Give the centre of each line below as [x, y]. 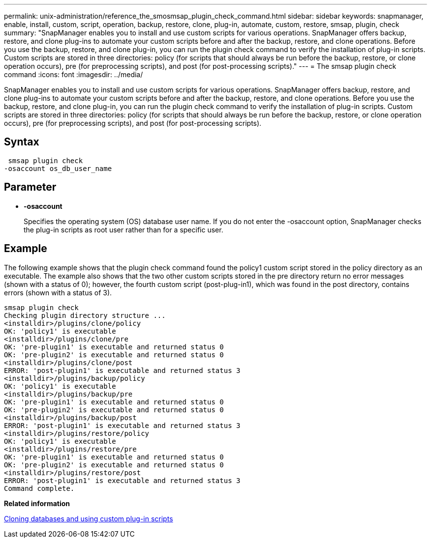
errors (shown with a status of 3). [58, 292]
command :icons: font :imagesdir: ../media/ [74, 74]
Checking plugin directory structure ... [85, 315]
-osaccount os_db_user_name [58, 168]
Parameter [30, 187]
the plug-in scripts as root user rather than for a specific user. [123, 229]
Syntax [22, 142]
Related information [37, 503]
